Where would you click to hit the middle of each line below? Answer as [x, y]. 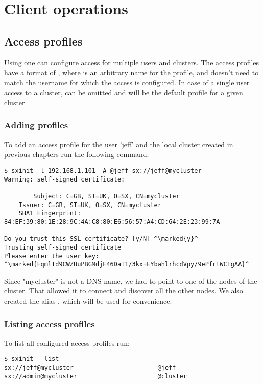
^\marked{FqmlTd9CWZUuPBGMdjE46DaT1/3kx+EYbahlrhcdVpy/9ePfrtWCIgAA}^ [127, 265]
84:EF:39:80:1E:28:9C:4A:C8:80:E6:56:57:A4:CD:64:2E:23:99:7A [112, 222]
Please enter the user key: [52, 256]
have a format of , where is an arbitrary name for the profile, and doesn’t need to [131, 72]
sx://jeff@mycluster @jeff [90, 368]
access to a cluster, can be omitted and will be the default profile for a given [124, 92]
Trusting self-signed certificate [63, 247]
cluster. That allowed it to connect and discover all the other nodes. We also [124, 291]
